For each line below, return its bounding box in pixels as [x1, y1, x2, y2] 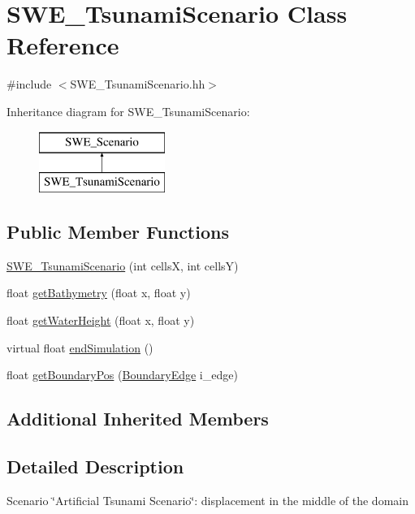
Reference [6, 28, 119, 62]
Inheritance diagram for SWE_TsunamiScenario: [6, 102, 250, 119]
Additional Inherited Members [6, 406, 269, 431]
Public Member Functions [6, 219, 229, 244]
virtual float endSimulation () [6, 339, 153, 356]
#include [6, 76, 52, 93]
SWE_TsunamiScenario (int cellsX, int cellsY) [6, 257, 239, 274]
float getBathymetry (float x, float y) [6, 284, 191, 301]
